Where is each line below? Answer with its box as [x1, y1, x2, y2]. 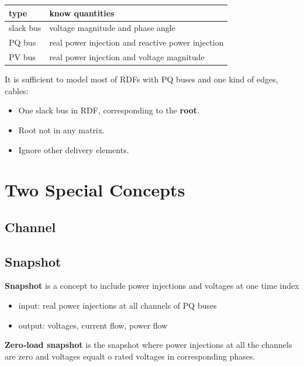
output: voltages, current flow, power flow [18, 319, 168, 331]
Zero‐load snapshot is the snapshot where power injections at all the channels [5, 339, 292, 351]
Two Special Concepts [5, 178, 185, 202]
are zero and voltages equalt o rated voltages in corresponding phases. [5, 350, 255, 362]
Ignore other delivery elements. [18, 143, 129, 156]
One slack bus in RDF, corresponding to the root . [18, 104, 199, 116]
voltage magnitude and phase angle [49, 22, 175, 34]
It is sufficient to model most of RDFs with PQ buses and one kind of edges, [5, 73, 278, 85]
